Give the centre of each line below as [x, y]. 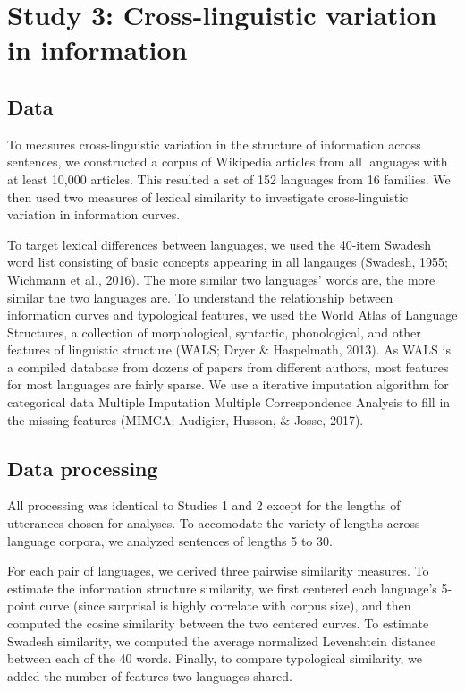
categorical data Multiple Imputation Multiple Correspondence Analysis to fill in [229, 402]
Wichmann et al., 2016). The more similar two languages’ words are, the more [221, 279]
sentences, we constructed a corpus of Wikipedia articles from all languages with [228, 162]
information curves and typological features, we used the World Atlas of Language [232, 315]
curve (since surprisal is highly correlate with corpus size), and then [225, 606]
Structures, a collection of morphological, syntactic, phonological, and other [214, 332]
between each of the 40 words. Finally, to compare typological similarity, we [215, 658]
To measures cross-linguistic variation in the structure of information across [214, 144]
